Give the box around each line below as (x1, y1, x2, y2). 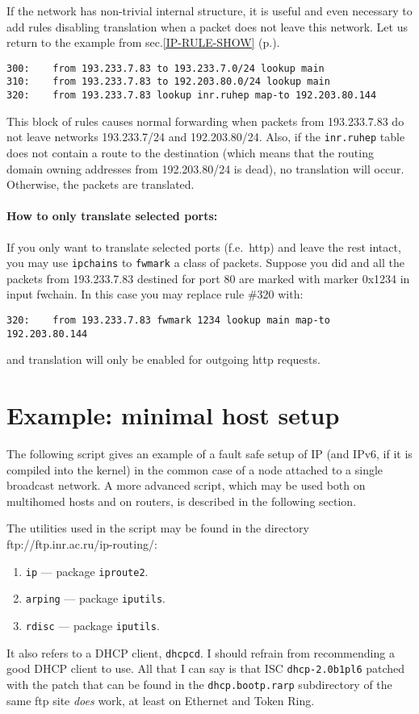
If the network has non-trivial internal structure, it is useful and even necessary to (6, 2, 413, 19)
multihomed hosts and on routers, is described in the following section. (6, 492, 357, 509)
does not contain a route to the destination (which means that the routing (6, 144, 374, 161)
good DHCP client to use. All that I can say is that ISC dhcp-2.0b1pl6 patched (6, 660, 405, 677)
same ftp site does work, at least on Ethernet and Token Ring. (6, 691, 315, 708)
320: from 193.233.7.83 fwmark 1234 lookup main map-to (6, 315, 330, 327)
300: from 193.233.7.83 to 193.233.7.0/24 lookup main (6, 62, 325, 74)
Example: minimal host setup (6, 399, 340, 432)
